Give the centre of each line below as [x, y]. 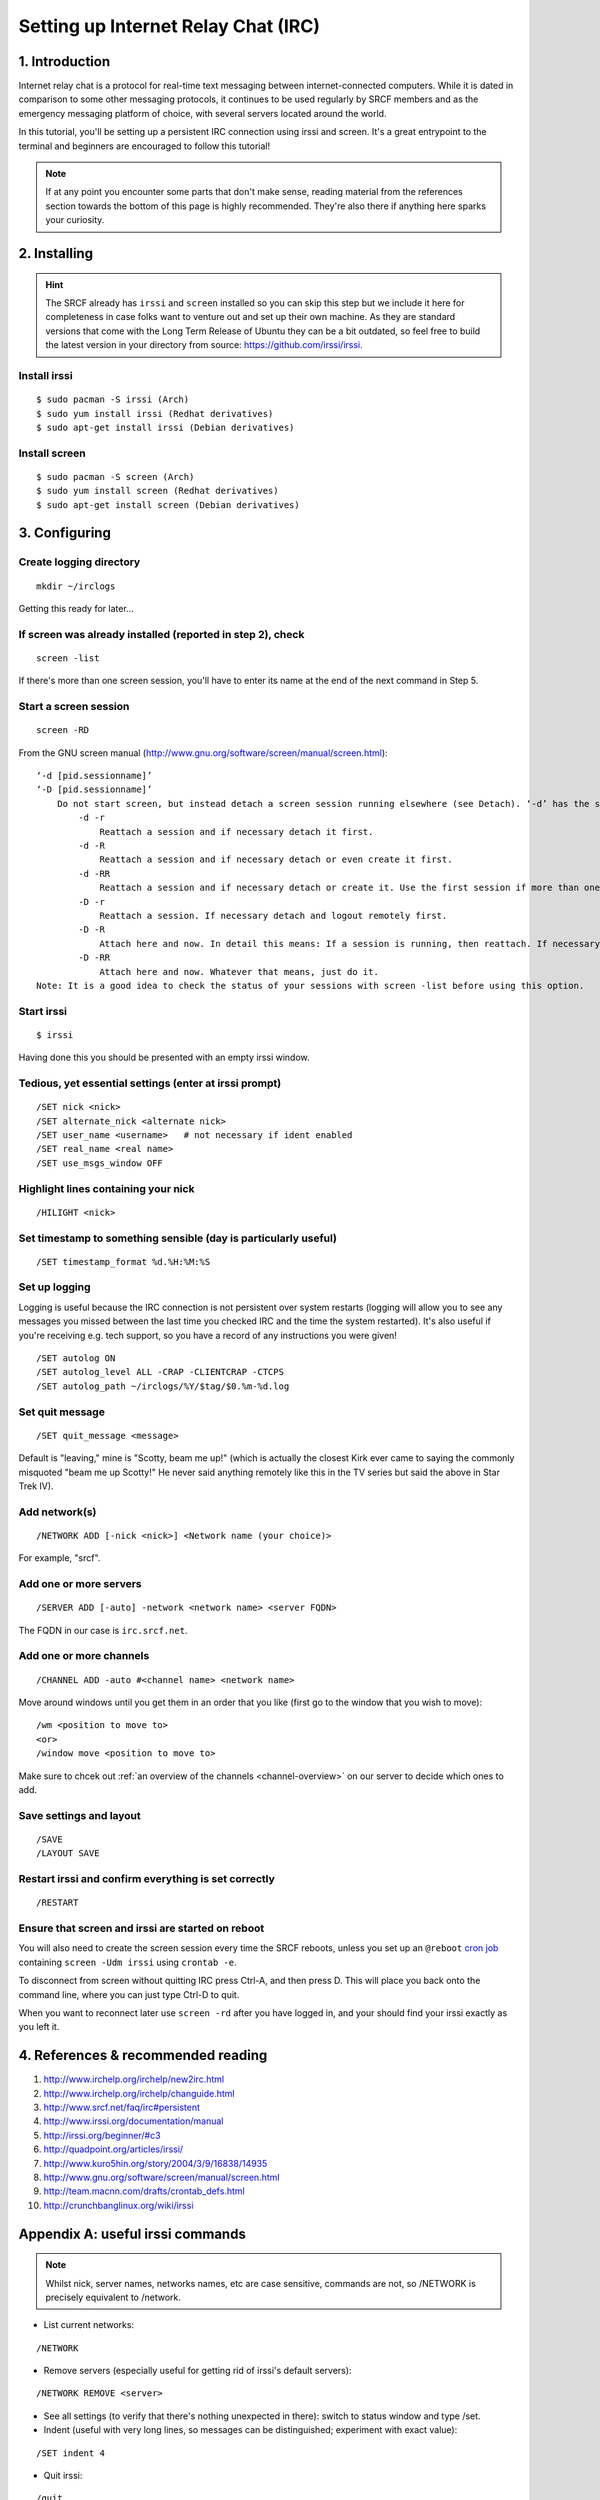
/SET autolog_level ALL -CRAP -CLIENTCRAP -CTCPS [160, 1372]
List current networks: [89, 2325]
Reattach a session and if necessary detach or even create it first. [276, 859]
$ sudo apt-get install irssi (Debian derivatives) [165, 427]
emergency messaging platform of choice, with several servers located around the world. [202, 113]
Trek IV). [36, 1486]
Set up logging [54, 1287]
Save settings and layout [80, 1815]
